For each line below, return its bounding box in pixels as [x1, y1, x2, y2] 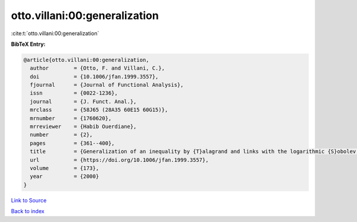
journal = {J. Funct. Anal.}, [30, 98, 137, 105]
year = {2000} [30, 173, 99, 180]
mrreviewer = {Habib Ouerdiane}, [30, 123, 137, 130]
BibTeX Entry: [11, 40, 46, 48]
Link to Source [11, 196, 47, 204]
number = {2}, [30, 132, 93, 138]
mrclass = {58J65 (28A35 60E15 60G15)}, [30, 107, 168, 113]
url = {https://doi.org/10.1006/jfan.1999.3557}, [30, 157, 209, 163]
